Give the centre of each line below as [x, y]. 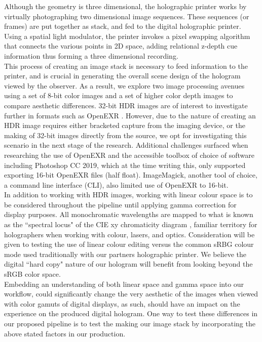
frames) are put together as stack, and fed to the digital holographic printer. [123, 26]
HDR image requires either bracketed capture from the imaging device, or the [125, 125]
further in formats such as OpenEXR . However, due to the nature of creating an [130, 115]
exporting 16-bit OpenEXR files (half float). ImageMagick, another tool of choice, [131, 175]
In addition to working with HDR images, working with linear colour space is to [128, 195]
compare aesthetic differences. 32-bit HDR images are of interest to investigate [126, 105]
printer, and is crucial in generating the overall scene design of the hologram [122, 76]
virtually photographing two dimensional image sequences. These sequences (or [127, 16]
